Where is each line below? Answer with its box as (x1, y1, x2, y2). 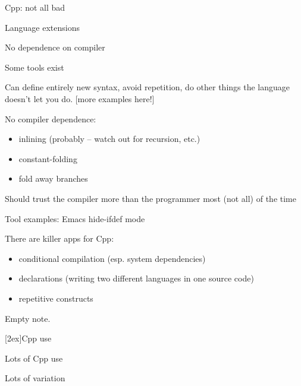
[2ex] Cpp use (5, 332, 52, 344)
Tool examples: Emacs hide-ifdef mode (5, 212, 145, 224)
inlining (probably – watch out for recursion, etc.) (18, 132, 200, 145)
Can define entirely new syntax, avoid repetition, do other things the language (5, 81, 290, 93)
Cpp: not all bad (5, 1, 65, 13)
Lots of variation (5, 372, 65, 384)
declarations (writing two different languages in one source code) (18, 272, 254, 284)
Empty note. (5, 312, 51, 324)
